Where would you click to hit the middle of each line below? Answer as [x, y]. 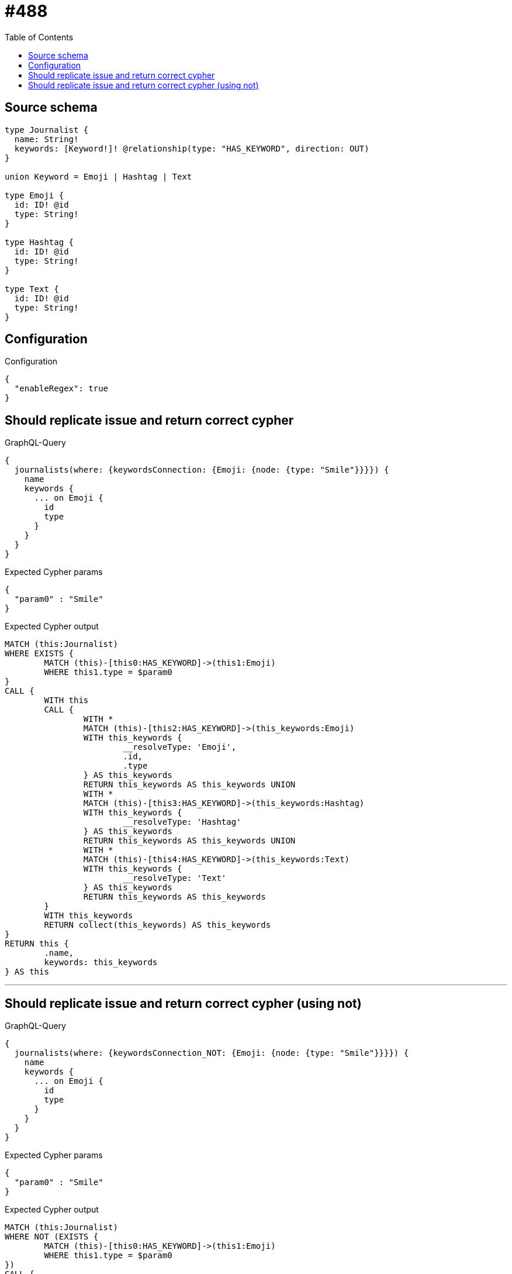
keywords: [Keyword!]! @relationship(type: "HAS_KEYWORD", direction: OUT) [192, 148]
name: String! [46, 139]
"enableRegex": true [61, 389]
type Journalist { [47, 130]
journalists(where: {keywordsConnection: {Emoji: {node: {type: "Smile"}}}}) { [202, 470]
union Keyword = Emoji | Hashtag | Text [98, 176]
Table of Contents [39, 37]
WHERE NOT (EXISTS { [52, 1237]
